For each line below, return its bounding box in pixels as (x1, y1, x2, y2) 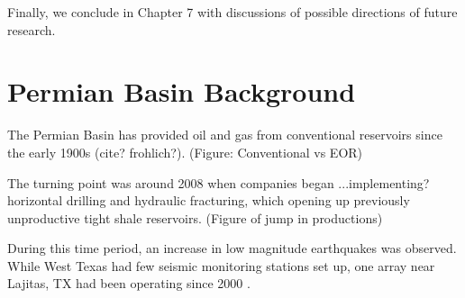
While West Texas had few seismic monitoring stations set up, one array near (7, 256, 435, 275)
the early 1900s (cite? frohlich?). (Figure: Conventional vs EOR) (7, 142, 363, 161)
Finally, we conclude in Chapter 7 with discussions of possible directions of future (7, 3, 458, 21)
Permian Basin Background (7, 73, 356, 110)
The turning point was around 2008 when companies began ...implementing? (7, 173, 430, 192)
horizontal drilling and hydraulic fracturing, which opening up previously (7, 191, 410, 210)
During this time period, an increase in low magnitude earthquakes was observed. (7, 239, 457, 257)
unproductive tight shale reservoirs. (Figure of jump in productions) (7, 208, 383, 227)
